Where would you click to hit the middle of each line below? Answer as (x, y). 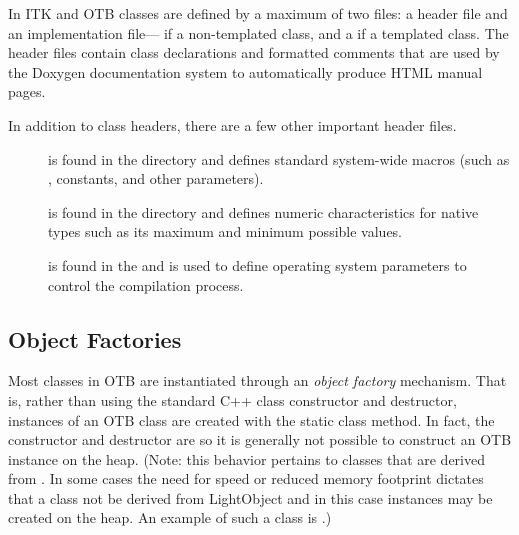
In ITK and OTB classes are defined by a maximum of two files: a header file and (258, 13)
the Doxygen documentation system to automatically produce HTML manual (245, 71)
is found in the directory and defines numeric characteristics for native (263, 211)
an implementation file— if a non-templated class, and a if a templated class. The (258, 32)
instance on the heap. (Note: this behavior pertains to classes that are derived (246, 458)
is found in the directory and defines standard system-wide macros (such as (279, 158)
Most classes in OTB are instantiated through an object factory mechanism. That (257, 380)
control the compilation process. (146, 284)
